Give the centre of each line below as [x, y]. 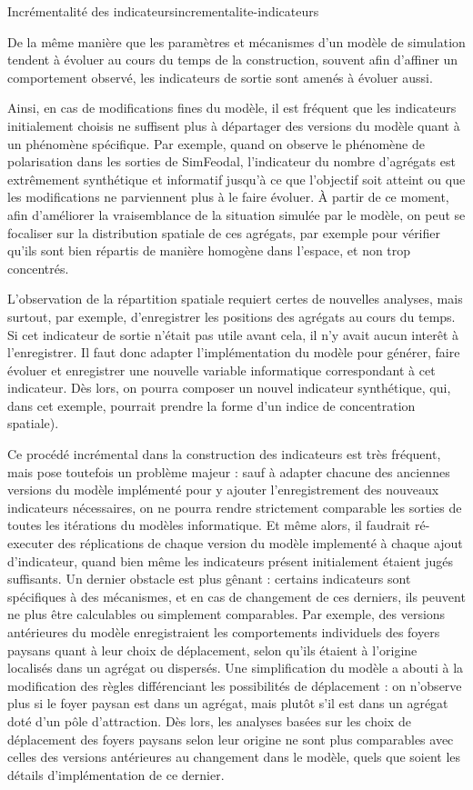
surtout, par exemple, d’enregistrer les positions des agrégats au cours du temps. [231, 316]
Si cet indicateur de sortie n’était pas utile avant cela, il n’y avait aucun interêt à [233, 334]
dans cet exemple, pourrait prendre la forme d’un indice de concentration [211, 405]
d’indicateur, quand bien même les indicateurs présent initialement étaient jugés [231, 560]
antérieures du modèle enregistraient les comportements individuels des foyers [224, 632]
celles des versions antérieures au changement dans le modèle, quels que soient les [234, 757]
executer [30, 543]
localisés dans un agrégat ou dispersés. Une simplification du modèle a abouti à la [236, 668]
